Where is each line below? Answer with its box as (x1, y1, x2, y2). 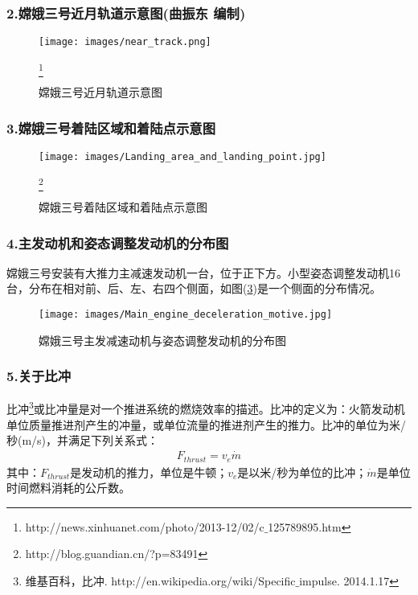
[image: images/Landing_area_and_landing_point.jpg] (39, 151, 326, 163)
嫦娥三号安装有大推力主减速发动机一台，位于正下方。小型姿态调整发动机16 (6, 264, 400, 281)
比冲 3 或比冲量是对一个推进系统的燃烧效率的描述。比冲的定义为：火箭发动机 (6, 398, 405, 417)
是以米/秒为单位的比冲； (237, 463, 367, 480)
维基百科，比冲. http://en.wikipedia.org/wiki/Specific (25, 572, 296, 589)
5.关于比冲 (6, 366, 72, 386)
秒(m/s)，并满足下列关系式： (6, 432, 159, 449)
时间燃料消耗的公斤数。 (6, 479, 130, 496)
